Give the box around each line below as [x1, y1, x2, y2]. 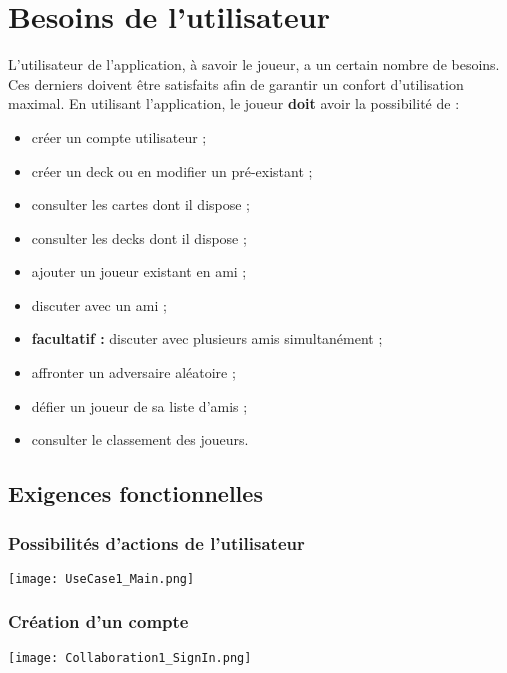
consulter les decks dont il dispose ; [31, 227, 247, 248]
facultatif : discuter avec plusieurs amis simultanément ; [31, 328, 383, 349]
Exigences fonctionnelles [8, 478, 263, 509]
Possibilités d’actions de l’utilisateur [8, 530, 305, 555]
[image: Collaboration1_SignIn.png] [8, 650, 252, 665]
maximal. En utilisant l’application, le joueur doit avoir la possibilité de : [8, 93, 460, 114]
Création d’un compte [8, 609, 189, 634]
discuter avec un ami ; [31, 294, 167, 315]
